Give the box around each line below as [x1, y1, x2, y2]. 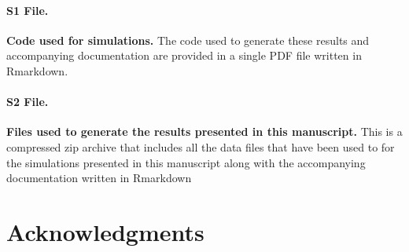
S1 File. [6, 2, 49, 18]
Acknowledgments [6, 215, 204, 247]
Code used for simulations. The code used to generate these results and [6, 31, 370, 48]
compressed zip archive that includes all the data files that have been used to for [6, 138, 395, 155]
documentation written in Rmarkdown [6, 170, 192, 186]
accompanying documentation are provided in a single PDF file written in [6, 47, 362, 64]
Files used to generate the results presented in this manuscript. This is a [6, 123, 403, 140]
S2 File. [6, 93, 49, 110]
